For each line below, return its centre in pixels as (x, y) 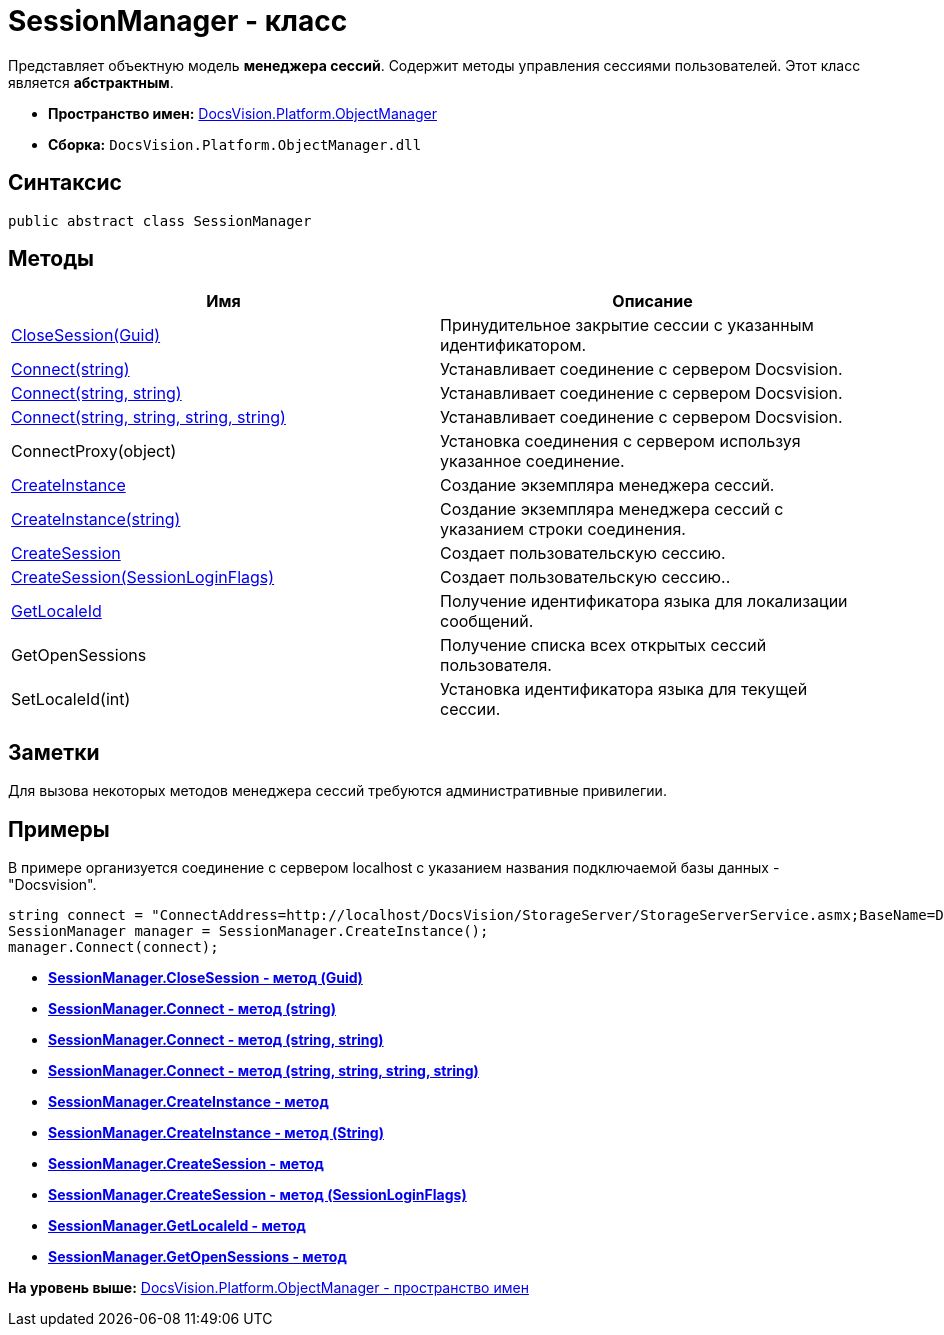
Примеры (59, 829)
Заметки (54, 752)
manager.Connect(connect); (113, 947)
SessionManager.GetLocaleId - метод (177, 1226)
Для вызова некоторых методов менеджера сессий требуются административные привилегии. (337, 791)
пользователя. (496, 665)
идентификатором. (513, 345)
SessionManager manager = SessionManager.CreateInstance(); (248, 931)
